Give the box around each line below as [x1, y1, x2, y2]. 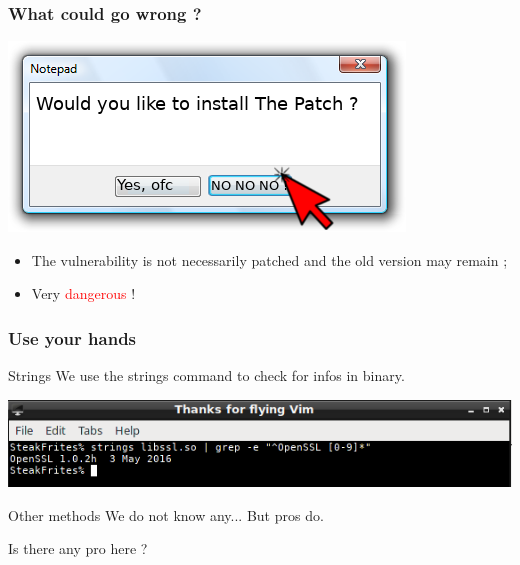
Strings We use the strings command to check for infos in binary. [8, 365, 405, 386]
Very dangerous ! [31, 283, 136, 304]
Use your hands [8, 325, 137, 350]
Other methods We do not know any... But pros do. [8, 504, 324, 525]
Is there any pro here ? [8, 538, 148, 559]
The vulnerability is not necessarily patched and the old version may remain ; [31, 249, 508, 270]
